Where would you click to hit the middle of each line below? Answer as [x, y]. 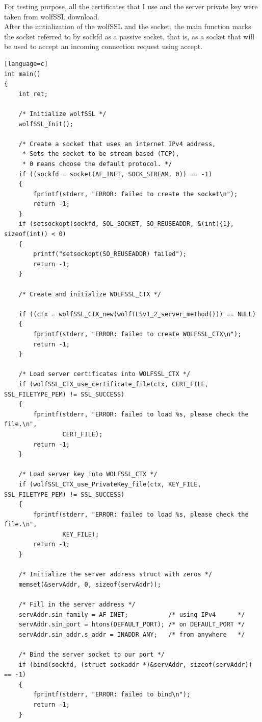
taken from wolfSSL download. [52, 16]
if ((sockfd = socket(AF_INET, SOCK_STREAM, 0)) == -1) [115, 174]
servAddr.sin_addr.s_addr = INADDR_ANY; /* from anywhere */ [132, 634]
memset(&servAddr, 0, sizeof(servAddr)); [90, 584]
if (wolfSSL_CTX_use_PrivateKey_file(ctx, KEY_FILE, [110, 484]
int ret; [33, 94]
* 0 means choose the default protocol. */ [97, 164]
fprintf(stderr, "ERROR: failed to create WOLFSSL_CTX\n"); [137, 334]
